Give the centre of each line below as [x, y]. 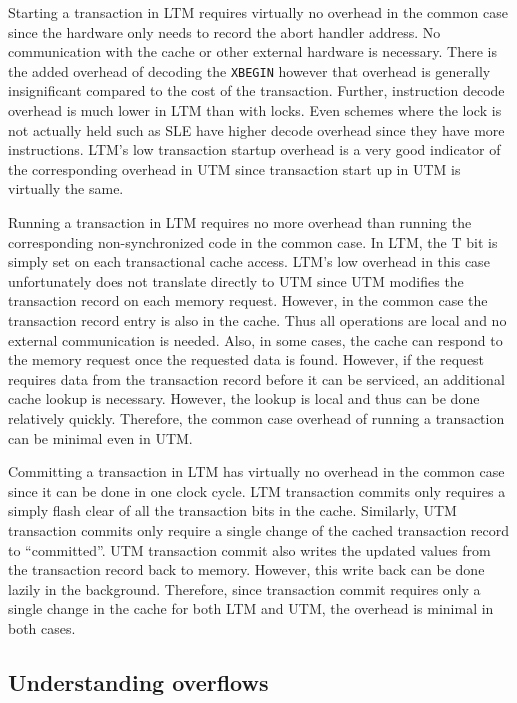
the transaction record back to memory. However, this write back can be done [246, 569]
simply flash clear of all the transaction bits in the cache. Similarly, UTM [232, 510]
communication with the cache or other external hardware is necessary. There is [252, 51]
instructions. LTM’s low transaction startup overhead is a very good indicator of [254, 149]
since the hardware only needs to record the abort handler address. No [224, 31]
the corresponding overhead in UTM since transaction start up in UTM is [234, 168]
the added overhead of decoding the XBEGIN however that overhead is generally [249, 70]
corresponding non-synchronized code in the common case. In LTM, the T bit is [253, 241]
